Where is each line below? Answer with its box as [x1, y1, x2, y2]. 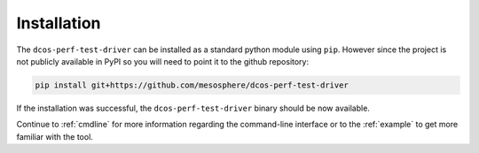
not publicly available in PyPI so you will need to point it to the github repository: [16, 56, 310, 66]
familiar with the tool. [16, 131, 93, 142]
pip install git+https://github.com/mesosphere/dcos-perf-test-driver [35, 80, 349, 90]
